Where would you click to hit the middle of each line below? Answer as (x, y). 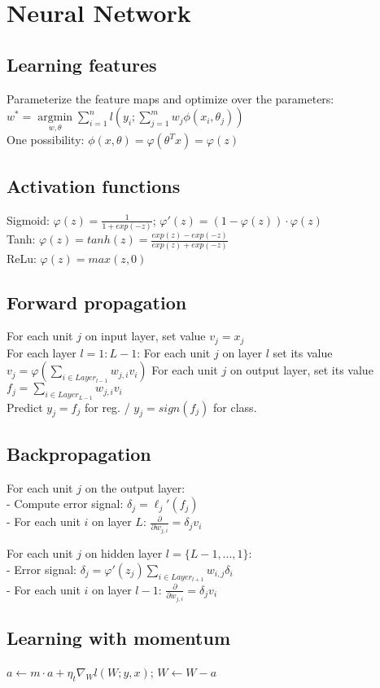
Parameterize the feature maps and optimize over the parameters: (170, 98)
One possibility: (46, 140)
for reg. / (107, 407)
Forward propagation (97, 302)
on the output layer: (135, 487)
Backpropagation (79, 453)
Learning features (82, 64)
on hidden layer (124, 553)
